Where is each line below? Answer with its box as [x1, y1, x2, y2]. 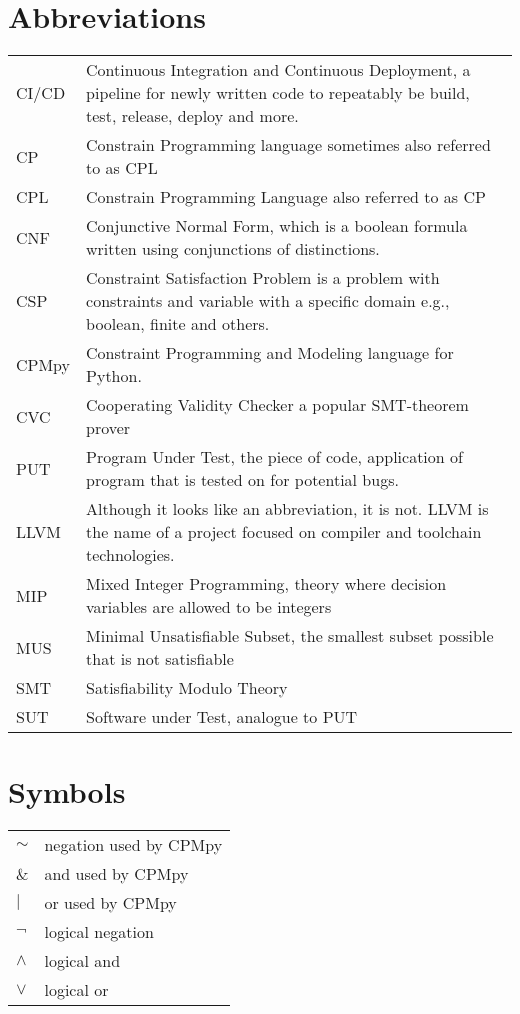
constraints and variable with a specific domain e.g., [86, 289, 450, 313]
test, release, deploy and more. [86, 104, 299, 128]
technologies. [86, 543, 175, 567]
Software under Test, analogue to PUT [86, 705, 358, 729]
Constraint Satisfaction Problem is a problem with [86, 266, 440, 290]
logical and [44, 949, 121, 973]
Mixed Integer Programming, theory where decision [86, 572, 447, 596]
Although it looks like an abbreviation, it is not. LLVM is [86, 497, 489, 521]
